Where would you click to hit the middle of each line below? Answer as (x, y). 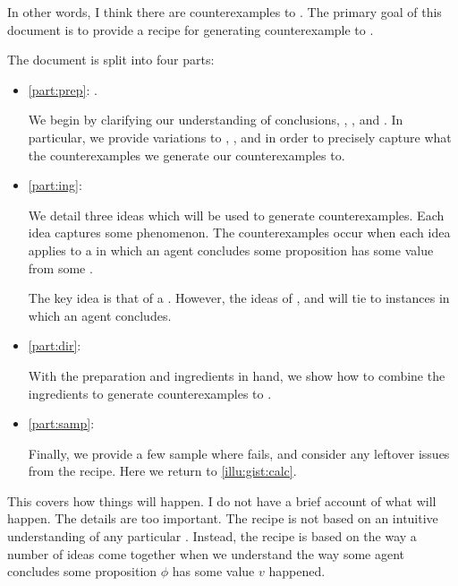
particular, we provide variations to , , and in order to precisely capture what (240, 137)
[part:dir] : (55, 345)
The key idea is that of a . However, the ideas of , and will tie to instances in (239, 298)
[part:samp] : (61, 423)
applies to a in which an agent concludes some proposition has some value (231, 250)
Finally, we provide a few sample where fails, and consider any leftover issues (239, 453)
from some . (60, 267)
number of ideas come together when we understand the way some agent (206, 553)
